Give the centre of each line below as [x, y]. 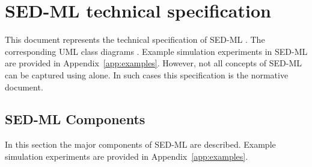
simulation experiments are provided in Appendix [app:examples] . [127, 156]
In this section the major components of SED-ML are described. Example [140, 144]
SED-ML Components [75, 119]
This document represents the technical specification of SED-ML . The [135, 39]
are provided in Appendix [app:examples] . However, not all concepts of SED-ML [154, 63]
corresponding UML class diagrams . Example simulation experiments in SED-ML [156, 51]
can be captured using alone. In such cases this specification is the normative [147, 74]
